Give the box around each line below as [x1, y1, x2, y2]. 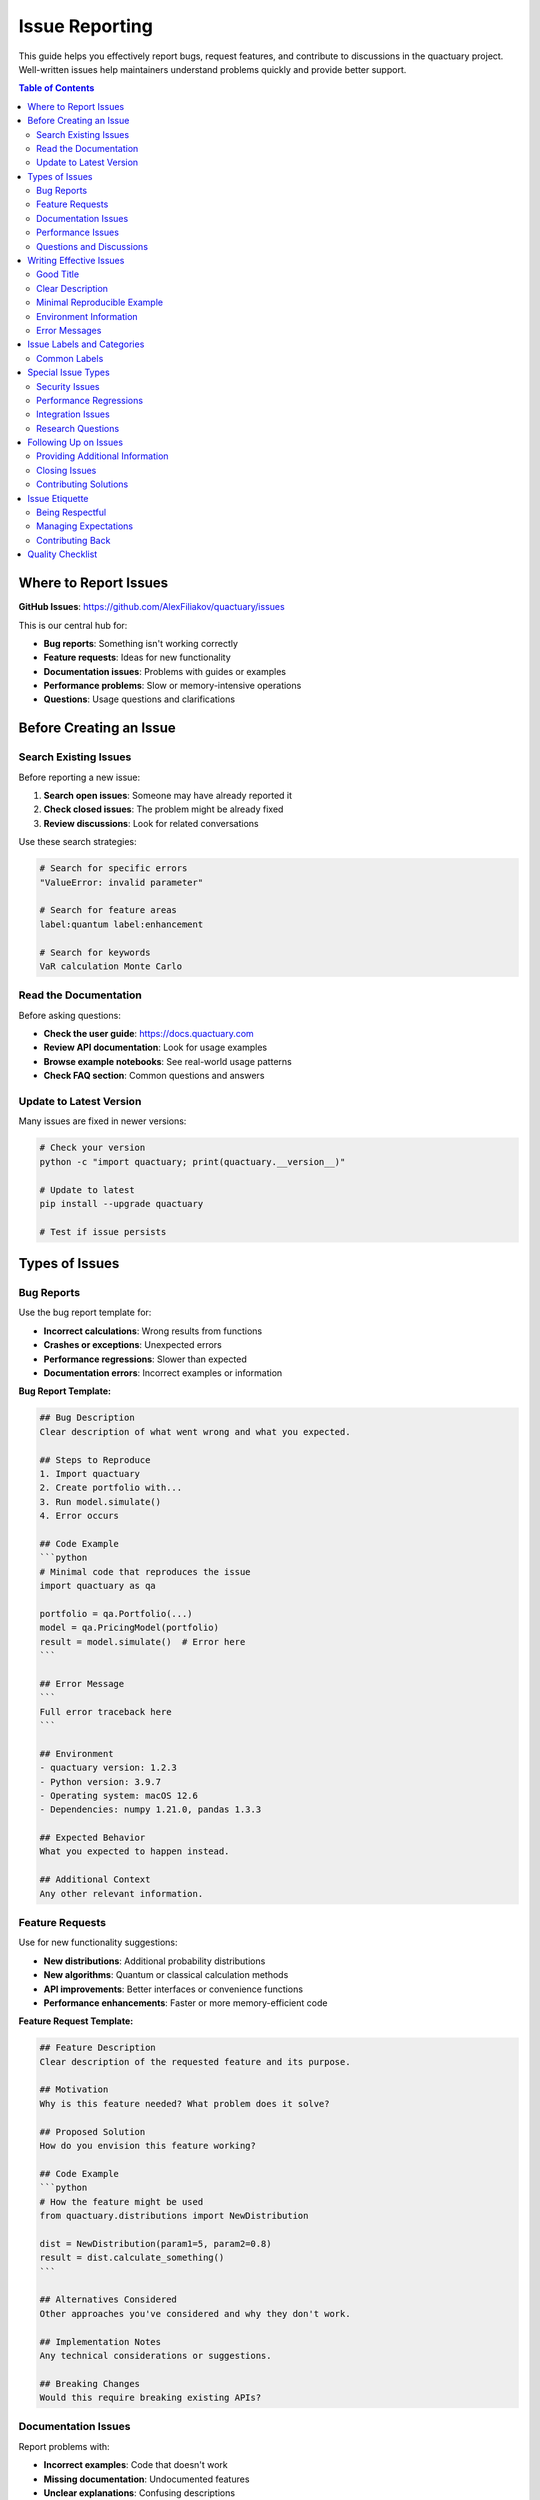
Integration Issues [36, 408, 110, 420]
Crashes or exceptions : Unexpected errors [43, 1339, 222, 1351]
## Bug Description [39, 1412, 135, 1424]
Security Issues [36, 380, 100, 392]
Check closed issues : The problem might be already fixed [43, 803, 284, 815]
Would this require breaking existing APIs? [39, 2392, 262, 2404]
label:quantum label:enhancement [39, 918, 204, 930]
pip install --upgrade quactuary [39, 1198, 204, 1209]
